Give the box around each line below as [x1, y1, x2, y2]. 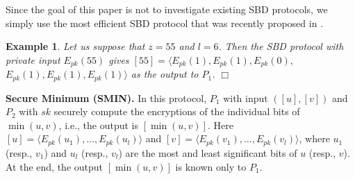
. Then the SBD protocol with [218, 39, 344, 53]
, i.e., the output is [58, 117, 139, 132]
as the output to [131, 67, 199, 81]
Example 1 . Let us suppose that [6, 39, 145, 53]
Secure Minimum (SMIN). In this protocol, [6, 90, 207, 105]
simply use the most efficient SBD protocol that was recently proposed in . [6, 15, 324, 30]
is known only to [175, 159, 247, 173]
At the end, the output [6, 159, 104, 173]
